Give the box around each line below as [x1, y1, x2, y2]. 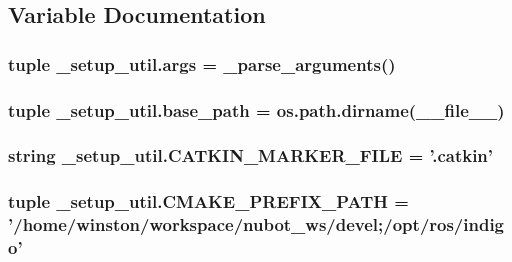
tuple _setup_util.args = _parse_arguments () [8, 51, 396, 76]
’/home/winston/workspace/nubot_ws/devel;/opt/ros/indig [8, 212, 505, 237]
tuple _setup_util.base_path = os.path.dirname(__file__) [8, 97, 505, 122]
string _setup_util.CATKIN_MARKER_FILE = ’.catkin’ [8, 143, 494, 168]
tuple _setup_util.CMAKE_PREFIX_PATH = [8, 189, 409, 214]
